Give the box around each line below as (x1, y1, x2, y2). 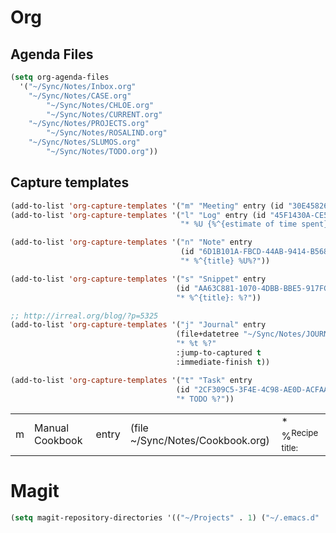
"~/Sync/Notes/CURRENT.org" (46, 109, 163, 120)
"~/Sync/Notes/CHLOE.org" (46, 100, 155, 110)
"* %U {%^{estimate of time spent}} (180, 219, 333, 230)
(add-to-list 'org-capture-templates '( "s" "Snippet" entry (10, 274, 267, 284)
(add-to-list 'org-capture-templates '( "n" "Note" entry (10, 237, 253, 248)
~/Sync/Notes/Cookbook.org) (129, 434, 270, 448)
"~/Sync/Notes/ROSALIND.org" (46, 128, 168, 138)
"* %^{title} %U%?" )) (180, 256, 271, 266)
